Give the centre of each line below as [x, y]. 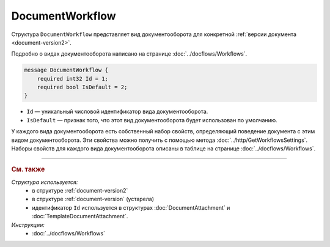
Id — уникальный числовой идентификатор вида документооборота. [117, 112]
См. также [28, 169]
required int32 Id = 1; [72, 79]
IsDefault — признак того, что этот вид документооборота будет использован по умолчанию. [152, 120]
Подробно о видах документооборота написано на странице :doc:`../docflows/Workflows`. [129, 54]
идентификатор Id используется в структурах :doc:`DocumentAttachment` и [131, 207]
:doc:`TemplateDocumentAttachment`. [80, 216]
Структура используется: [45, 182]
